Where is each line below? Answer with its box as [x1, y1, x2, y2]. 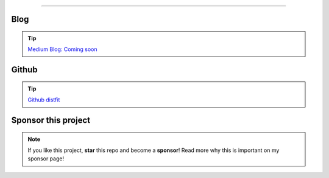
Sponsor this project [11, 115, 91, 126]
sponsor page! [27, 155, 64, 162]
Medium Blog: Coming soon [27, 46, 97, 53]
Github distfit [27, 96, 60, 103]
